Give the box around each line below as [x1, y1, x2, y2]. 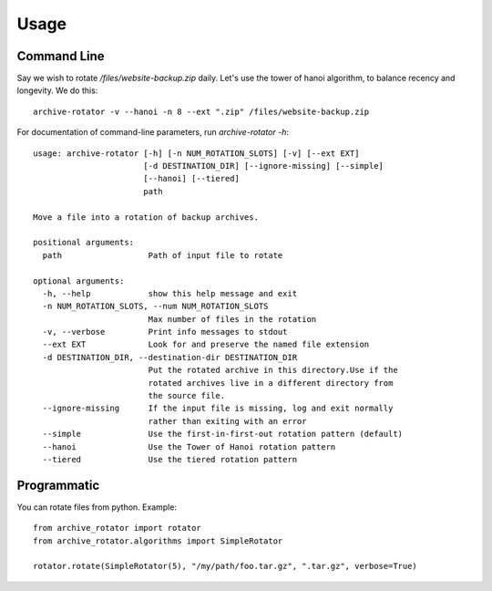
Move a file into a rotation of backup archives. [33, 212, 260, 223]
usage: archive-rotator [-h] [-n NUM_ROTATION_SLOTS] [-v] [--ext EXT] [33, 148, 360, 159]
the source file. [148, 390, 226, 401]
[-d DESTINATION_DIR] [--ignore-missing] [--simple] [142, 161, 384, 171]
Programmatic [16, 477, 100, 493]
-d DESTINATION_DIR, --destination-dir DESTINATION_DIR [42, 352, 298, 362]
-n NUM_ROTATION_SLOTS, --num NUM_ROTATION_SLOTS [42, 301, 269, 312]
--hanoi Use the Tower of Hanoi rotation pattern [42, 441, 336, 451]
